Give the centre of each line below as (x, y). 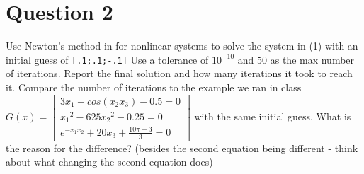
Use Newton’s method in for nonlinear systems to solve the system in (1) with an (182, 46)
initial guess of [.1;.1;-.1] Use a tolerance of (107, 59)
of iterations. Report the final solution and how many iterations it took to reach (179, 73)
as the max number (312, 59)
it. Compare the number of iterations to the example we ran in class (154, 87)
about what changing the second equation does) (109, 162)
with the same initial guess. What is (273, 116)
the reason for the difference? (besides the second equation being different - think (182, 147)
